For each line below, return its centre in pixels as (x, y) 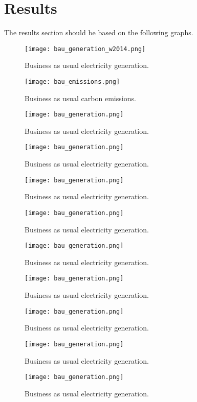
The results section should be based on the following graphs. (99, 32)
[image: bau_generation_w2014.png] (85, 49)
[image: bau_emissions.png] (72, 81)
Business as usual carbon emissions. (80, 98)
